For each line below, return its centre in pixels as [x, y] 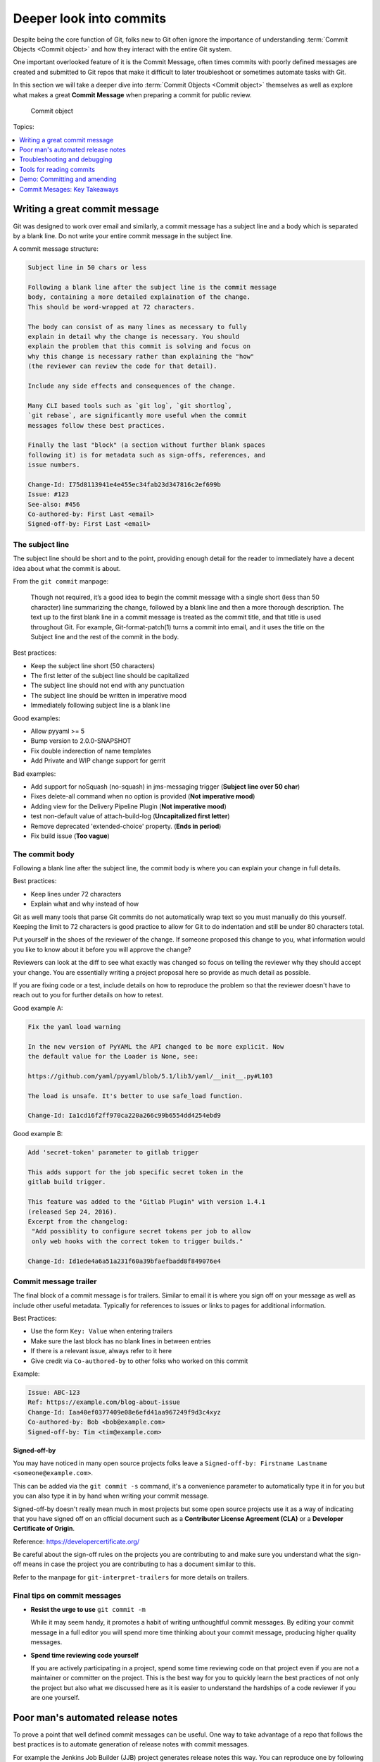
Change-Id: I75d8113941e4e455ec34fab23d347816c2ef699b [124, 484]
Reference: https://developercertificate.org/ [76, 1541]
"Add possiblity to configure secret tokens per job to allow [141, 1231]
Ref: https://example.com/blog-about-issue [104, 1402]
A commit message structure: [56, 249]
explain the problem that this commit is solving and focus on [139, 346]
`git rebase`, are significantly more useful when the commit [137, 415]
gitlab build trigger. [67, 1182]
